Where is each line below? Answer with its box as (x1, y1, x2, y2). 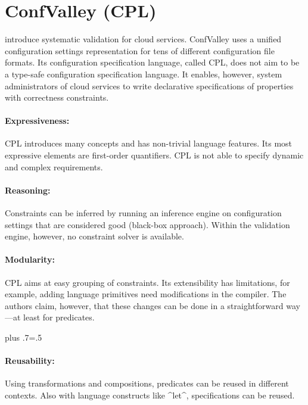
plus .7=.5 (5, 331, 42, 344)
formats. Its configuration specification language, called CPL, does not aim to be (5, 56, 300, 68)
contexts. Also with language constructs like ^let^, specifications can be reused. (5, 389, 295, 401)
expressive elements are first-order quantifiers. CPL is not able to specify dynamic (5, 149, 304, 161)
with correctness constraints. (5, 91, 109, 104)
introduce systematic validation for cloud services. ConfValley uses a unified (5, 33, 282, 45)
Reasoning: (5, 183, 51, 196)
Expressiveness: (5, 114, 70, 127)
